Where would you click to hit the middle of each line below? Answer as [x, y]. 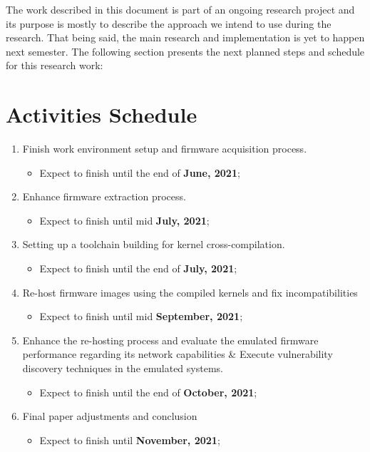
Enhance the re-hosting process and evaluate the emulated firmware [170, 340]
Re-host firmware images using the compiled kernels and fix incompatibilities [190, 292]
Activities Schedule [102, 114]
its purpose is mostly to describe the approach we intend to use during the [169, 23]
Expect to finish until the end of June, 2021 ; [140, 172]
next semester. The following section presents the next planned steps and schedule [185, 51]
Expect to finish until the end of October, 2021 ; [148, 392]
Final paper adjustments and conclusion [110, 416]
